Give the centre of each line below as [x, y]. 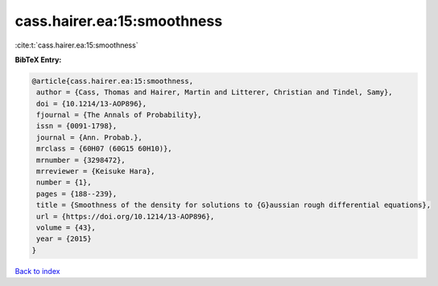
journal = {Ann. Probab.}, [89, 137]
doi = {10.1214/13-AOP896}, [92, 104]
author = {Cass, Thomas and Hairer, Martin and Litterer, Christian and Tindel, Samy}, [215, 92]
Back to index [37, 271]
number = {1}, [64, 182]
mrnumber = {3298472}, [81, 160]
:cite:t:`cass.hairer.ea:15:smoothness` [76, 45]
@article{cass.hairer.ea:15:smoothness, [112, 81]
